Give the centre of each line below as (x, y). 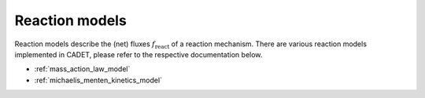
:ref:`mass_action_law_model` (82, 69)
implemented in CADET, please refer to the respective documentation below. (139, 54)
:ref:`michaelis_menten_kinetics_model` (98, 80)
